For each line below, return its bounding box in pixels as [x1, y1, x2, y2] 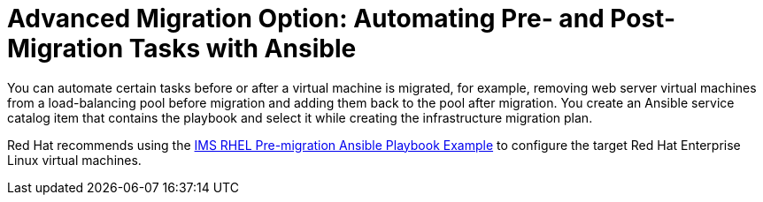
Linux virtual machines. [7, 152, 142, 168]
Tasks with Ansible [128, 34, 357, 64]
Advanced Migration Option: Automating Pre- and [7, 4, 605, 34]
